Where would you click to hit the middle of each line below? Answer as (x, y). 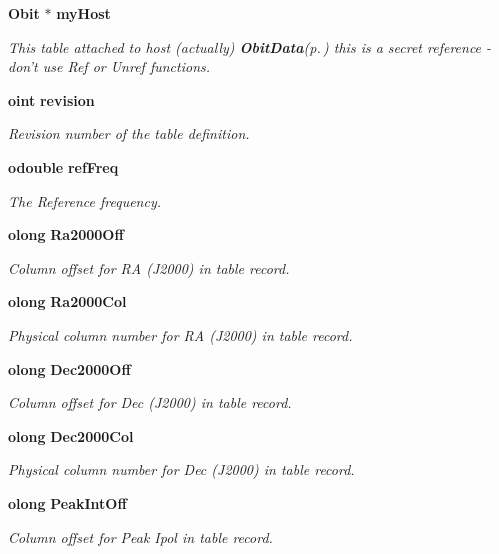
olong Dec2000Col (71, 435)
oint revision (51, 99)
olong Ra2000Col (67, 301)
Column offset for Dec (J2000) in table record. (150, 402)
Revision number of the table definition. (129, 133)
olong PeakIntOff (67, 502)
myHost (83, 13)
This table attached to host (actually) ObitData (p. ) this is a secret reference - (250, 46)
